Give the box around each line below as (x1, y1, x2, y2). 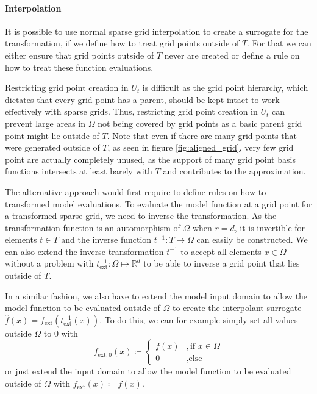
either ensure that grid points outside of (5, 48, 154, 61)
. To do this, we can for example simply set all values (99, 313, 298, 326)
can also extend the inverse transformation (5, 245, 164, 257)
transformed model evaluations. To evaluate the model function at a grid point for (5, 197, 312, 210)
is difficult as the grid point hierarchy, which (142, 81, 308, 94)
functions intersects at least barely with (5, 165, 152, 177)
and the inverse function (61, 233, 152, 246)
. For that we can (247, 37, 312, 49)
